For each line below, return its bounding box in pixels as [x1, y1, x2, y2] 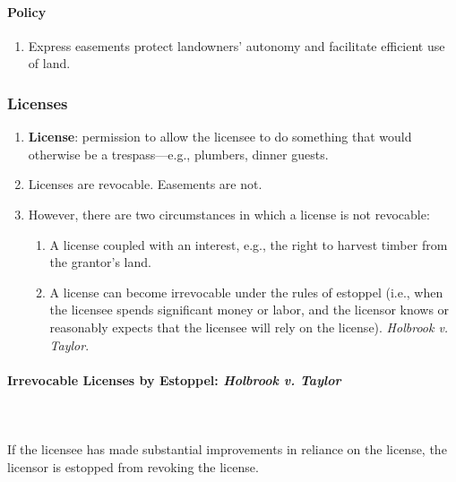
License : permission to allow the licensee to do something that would [28, 127, 412, 146]
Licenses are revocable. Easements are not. [28, 175, 262, 194]
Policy [7, 2, 47, 21]
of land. [28, 54, 71, 73]
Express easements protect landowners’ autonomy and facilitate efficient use [28, 36, 445, 55]
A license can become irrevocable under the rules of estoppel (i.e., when [49, 282, 443, 301]
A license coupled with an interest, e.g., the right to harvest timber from [49, 235, 448, 254]
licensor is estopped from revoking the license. [7, 457, 259, 476]
